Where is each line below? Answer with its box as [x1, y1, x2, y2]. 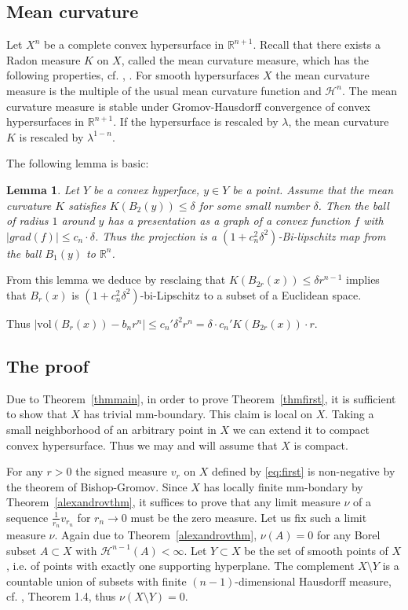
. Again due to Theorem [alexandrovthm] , [54, 527, 257, 543]
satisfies [68, 197, 106, 213]
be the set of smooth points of [244, 542, 388, 558]
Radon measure [6, 51, 81, 68]
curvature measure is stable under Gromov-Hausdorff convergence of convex [6, 97, 370, 114]
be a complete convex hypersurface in [44, 36, 224, 53]
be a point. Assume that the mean [232, 181, 394, 197]
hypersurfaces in [6, 113, 85, 130]
